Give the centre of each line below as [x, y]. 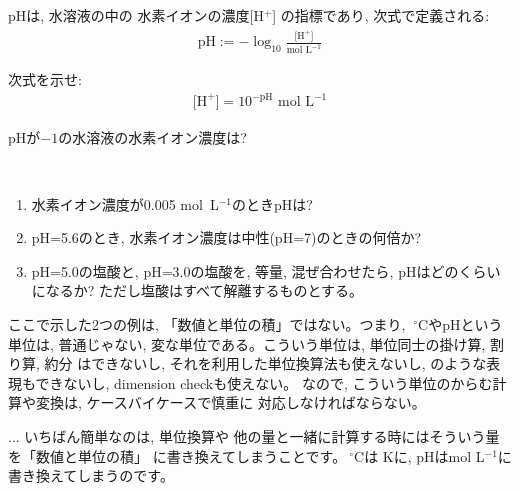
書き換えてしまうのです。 [91, 475]
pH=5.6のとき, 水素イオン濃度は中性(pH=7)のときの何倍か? [226, 237]
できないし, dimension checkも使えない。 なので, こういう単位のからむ [264, 382]
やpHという [465, 324]
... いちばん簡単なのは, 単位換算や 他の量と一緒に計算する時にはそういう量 [254, 436]
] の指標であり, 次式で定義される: [381, 15]
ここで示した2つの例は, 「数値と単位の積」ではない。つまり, [207, 324]
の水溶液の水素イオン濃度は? [152, 136]
